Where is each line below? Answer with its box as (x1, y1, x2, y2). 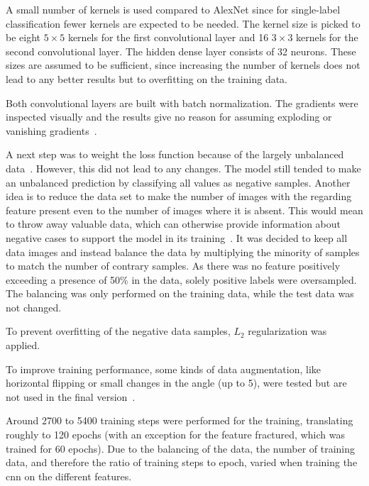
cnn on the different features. (6, 468, 132, 483)
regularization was (248, 324, 327, 338)
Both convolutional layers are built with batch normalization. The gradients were (6, 95, 358, 110)
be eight (6, 30, 40, 45)
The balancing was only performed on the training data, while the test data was (6, 286, 354, 301)
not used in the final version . (6, 389, 136, 404)
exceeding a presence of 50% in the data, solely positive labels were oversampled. (6, 272, 357, 287)
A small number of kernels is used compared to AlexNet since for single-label (6, 2, 341, 16)
